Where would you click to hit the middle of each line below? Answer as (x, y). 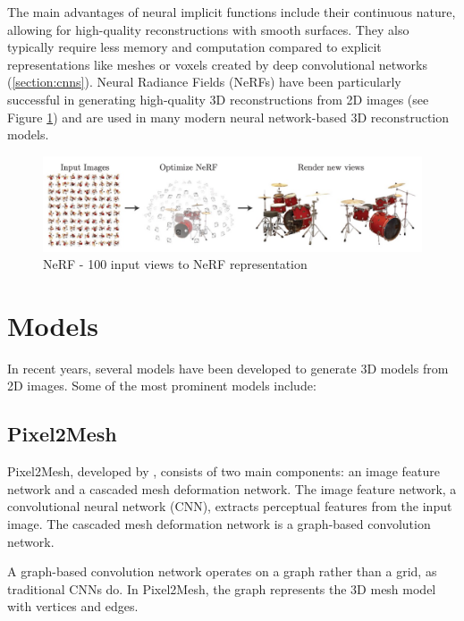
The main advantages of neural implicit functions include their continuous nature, (232, 12)
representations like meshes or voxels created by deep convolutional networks (217, 64)
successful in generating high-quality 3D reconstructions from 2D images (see (218, 99)
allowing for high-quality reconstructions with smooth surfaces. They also (208, 29)
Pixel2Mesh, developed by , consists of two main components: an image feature (224, 471)
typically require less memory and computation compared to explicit (194, 47)
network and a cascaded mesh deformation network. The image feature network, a (232, 488)
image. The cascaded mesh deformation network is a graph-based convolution (219, 524)
